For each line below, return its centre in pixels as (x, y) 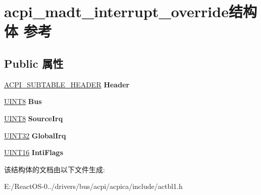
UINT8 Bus (23, 101)
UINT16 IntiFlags (34, 152)
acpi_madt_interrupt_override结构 (130, 11)
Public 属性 (34, 63)
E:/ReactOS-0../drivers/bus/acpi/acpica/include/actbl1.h (93, 186)
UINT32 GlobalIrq (35, 135)
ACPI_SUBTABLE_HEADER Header (67, 84)
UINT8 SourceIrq (34, 118)
